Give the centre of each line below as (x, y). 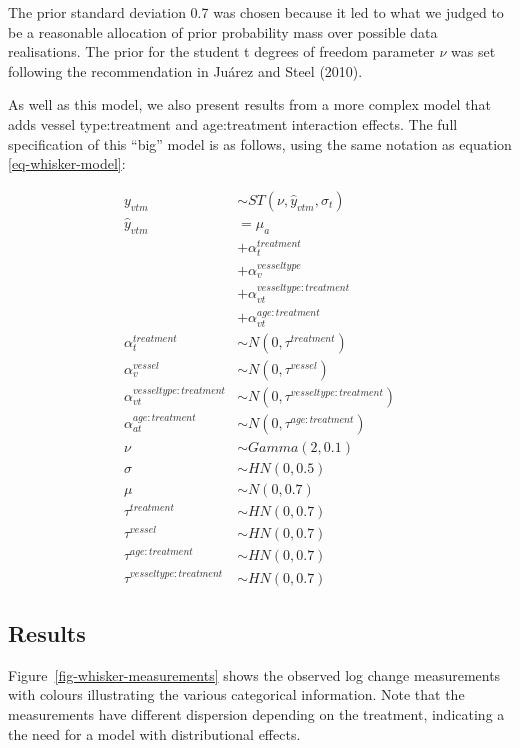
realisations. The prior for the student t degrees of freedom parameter (221, 51)
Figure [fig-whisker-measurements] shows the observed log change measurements (254, 674)
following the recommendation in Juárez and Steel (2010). (185, 70)
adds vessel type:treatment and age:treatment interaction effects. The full (233, 123)
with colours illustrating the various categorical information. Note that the (236, 694)
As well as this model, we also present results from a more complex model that (249, 104)
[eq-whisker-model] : (67, 163)
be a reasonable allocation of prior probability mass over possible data (223, 31)
